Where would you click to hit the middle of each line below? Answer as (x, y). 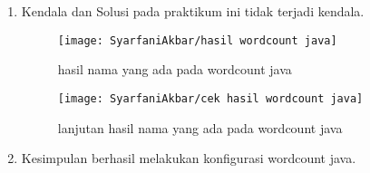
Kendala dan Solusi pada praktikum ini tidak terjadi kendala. (193, 11)
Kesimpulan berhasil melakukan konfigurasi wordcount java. (189, 158)
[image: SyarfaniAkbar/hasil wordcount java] (197, 40)
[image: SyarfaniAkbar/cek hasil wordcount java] (210, 98)
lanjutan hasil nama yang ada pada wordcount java (200, 127)
